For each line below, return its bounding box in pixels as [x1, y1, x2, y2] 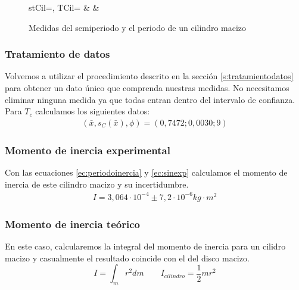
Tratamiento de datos [5, 46, 110, 61]
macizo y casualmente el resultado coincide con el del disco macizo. [5, 251, 250, 264]
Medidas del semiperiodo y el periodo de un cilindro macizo [29, 21, 247, 33]
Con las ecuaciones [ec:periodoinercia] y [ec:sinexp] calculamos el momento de [5, 166, 288, 179]
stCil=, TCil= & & [29, 1, 99, 13]
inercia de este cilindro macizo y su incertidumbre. [5, 177, 189, 190]
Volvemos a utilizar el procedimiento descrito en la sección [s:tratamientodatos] [5, 70, 294, 82]
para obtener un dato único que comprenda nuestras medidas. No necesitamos [5, 82, 289, 93]
